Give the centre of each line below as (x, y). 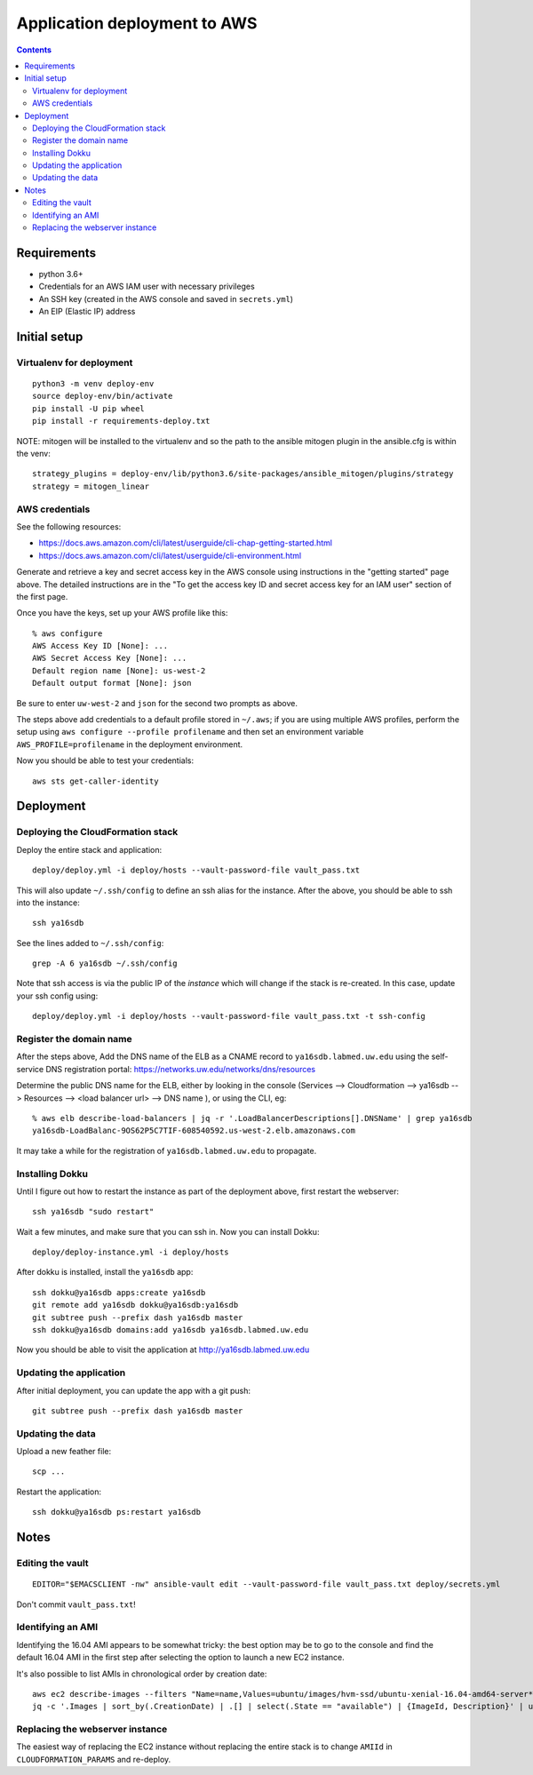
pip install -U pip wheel (89, 408)
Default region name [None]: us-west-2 (119, 670)
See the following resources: (69, 526)
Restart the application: (59, 1492)
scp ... (49, 1472)
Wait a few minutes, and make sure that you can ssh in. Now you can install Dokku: (168, 1231)
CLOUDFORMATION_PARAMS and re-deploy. (94, 1759)
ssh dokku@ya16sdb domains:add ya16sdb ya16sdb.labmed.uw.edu (171, 1329)
